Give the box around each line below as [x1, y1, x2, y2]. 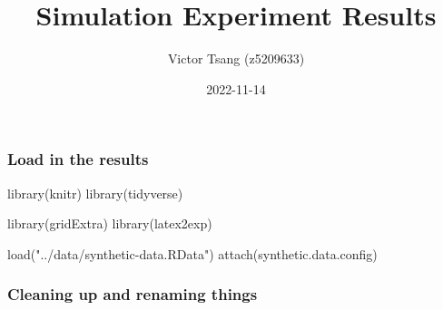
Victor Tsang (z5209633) [167, 49, 305, 68]
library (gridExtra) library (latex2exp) [7, 214, 212, 233]
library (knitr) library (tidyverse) [7, 183, 183, 202]
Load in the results [7, 148, 149, 170]
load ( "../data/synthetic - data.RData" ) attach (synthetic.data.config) [7, 244, 378, 263]
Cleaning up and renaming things [7, 283, 258, 305]
